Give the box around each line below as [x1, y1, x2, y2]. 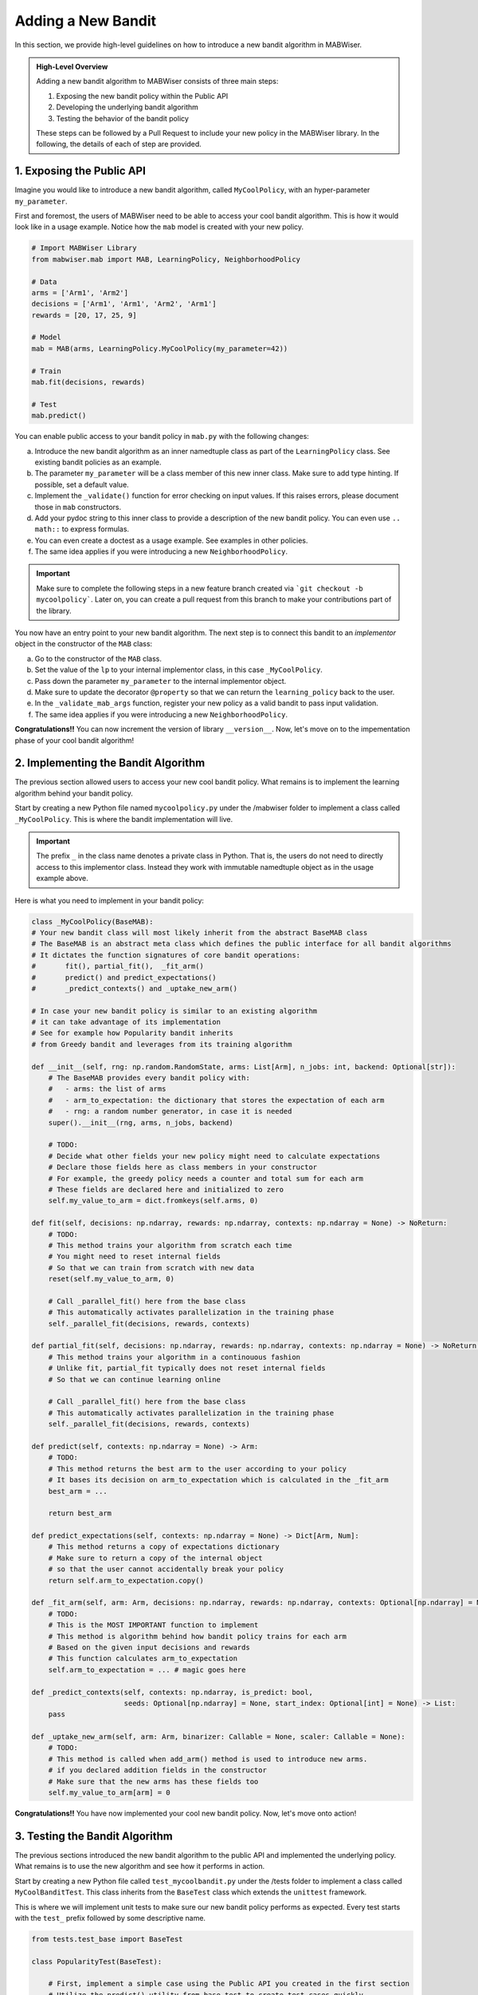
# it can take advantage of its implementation [31, 1017, 221, 1027]
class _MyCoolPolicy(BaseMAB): [31, 917, 155, 926]
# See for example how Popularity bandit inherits [31, 1029, 234, 1037]
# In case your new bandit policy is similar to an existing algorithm [31, 1006, 318, 1015]
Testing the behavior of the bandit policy [56, 113, 189, 123]
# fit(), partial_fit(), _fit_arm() [31, 962, 205, 971]
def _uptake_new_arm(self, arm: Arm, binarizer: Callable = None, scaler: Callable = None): [31, 1732, 406, 1741]
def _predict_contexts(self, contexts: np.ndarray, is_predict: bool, [31, 1688, 314, 1697]
